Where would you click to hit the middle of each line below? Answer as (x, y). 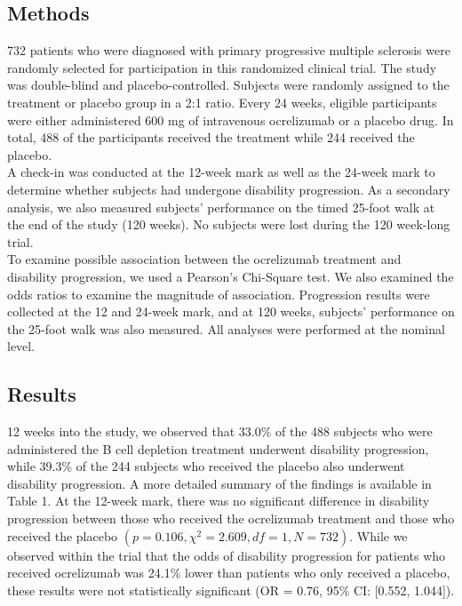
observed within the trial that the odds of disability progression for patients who (227, 555)
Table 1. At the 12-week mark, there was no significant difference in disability (219, 501)
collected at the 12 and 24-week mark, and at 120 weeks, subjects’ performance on (231, 311)
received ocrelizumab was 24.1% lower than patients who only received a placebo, (229, 573)
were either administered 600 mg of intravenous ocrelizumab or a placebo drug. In (231, 120)
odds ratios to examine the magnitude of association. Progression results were (219, 294)
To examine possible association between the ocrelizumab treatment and (204, 259)
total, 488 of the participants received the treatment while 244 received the (211, 137)
